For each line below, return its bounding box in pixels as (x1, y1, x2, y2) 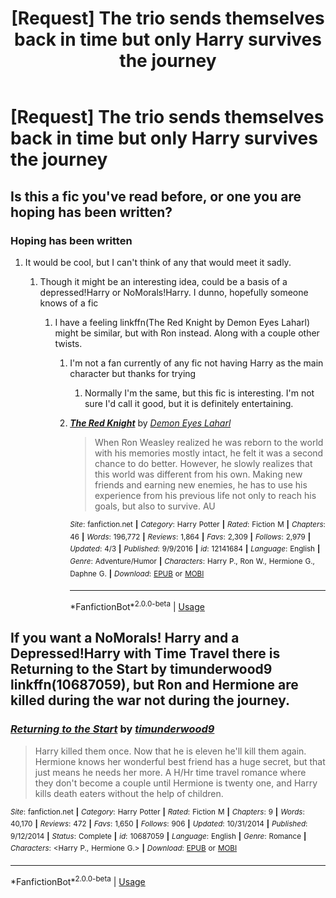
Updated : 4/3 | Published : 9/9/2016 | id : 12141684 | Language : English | (69, 544, 321, 554)
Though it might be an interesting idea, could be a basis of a (39, 275, 288, 287)
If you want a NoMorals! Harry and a (10, 630, 240, 647)
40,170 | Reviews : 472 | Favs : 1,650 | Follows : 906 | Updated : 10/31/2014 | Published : (10, 819, 308, 829)
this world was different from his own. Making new (94, 468, 303, 480)
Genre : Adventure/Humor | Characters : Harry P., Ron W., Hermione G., (69, 556, 315, 566)
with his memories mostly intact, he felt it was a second (94, 447, 324, 459)
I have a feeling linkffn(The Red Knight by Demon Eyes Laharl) (54, 316, 311, 328)
